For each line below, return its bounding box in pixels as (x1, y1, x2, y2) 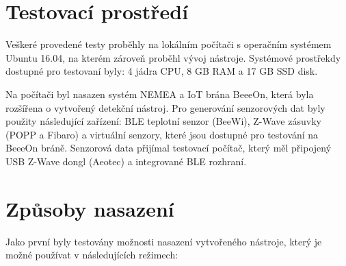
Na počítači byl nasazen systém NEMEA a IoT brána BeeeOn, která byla (5, 86, 314, 101)
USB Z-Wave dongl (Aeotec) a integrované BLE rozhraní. (5, 154, 247, 168)
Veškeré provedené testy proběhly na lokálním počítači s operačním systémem (5, 37, 332, 51)
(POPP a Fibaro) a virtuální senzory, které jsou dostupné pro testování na (5, 127, 319, 141)
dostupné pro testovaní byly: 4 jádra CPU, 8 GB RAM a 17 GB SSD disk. (5, 64, 318, 78)
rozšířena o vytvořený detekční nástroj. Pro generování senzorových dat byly (5, 100, 325, 114)
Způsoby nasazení (5, 194, 174, 222)
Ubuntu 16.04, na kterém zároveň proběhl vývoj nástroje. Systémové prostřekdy (5, 50, 341, 64)
